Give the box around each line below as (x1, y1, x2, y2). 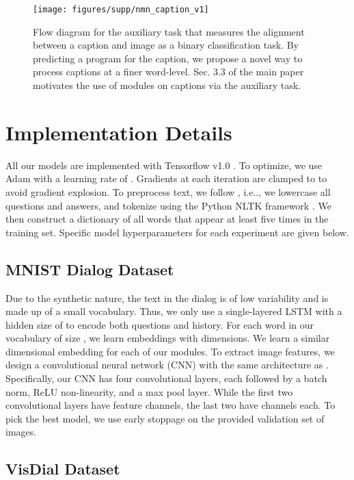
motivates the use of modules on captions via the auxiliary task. (33, 78, 301, 92)
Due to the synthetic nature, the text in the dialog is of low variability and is (5, 290, 329, 305)
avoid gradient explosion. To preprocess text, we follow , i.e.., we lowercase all (5, 184, 331, 199)
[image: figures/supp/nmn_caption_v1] (33, 5, 209, 14)
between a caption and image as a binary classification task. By (33, 38, 299, 52)
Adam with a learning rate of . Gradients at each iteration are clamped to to (5, 171, 327, 186)
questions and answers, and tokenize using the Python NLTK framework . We (5, 198, 331, 212)
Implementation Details (5, 118, 232, 146)
